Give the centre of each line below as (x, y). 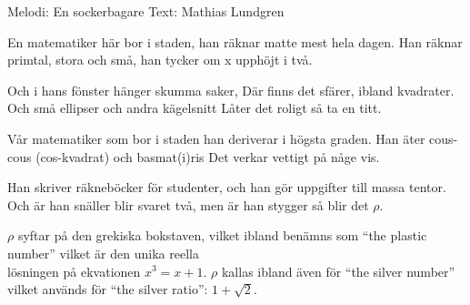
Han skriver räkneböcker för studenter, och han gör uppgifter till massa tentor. (227, 187)
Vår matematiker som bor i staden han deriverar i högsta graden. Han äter (216, 138)
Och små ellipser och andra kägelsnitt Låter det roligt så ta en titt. (195, 108)
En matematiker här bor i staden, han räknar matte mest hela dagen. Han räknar (235, 41)
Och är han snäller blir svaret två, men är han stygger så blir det (188, 204)
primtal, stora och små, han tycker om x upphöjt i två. (160, 60)
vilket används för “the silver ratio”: (108, 289)
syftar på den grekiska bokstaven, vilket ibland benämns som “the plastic (222, 235)
